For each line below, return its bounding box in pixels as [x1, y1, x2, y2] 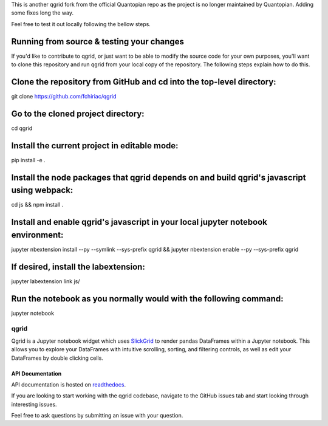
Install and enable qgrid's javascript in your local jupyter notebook [11, 217, 267, 227]
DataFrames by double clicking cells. [11, 354, 103, 362]
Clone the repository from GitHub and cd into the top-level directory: [11, 77, 276, 87]
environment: [11, 230, 64, 240]
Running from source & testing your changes [11, 36, 185, 47]
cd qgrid [11, 125, 33, 132]
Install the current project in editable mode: [11, 140, 179, 151]
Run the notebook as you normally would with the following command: [11, 294, 284, 304]
